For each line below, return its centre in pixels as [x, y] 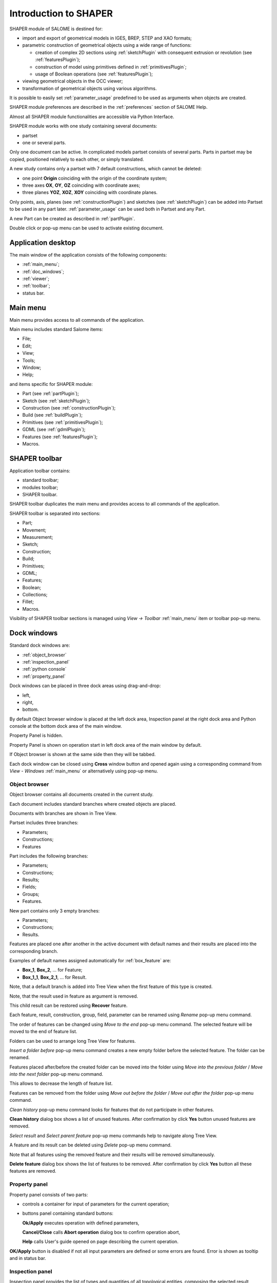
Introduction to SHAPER [61, 13]
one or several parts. [44, 143]
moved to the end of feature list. [43, 1032]
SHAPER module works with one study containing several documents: [83, 126]
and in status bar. [28, 1258]
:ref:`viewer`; [36, 279]
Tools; [29, 360]
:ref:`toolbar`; [36, 286]
